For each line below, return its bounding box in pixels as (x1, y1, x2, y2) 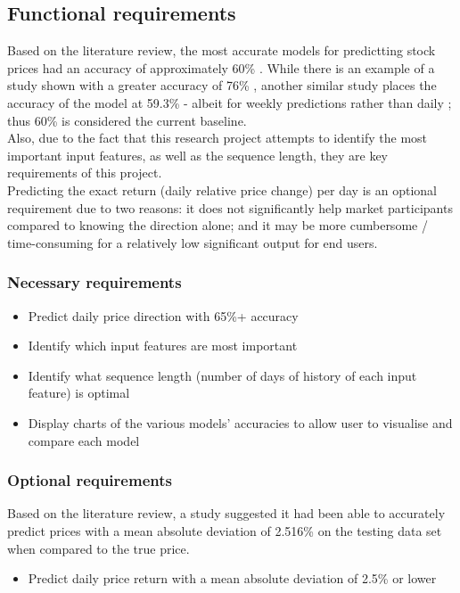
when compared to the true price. (7, 539, 190, 557)
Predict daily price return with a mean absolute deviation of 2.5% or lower (28, 569, 437, 588)
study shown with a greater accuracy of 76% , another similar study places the (7, 76, 437, 95)
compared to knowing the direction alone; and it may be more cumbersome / (7, 216, 428, 235)
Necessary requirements (7, 271, 182, 293)
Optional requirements (7, 469, 172, 491)
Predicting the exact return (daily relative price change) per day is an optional (7, 180, 437, 199)
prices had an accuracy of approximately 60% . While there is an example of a (7, 58, 435, 77)
